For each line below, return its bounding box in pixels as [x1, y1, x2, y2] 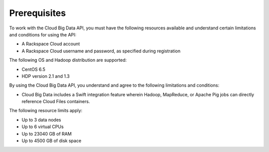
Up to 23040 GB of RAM [21, 131, 72, 137]
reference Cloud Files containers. [21, 99, 90, 105]
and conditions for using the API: [9, 31, 77, 37]
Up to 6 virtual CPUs [21, 124, 64, 130]
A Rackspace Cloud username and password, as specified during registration [21, 48, 181, 54]
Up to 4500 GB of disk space [21, 138, 82, 144]
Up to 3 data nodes [21, 117, 61, 123]
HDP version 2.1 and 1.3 [21, 73, 70, 79]
